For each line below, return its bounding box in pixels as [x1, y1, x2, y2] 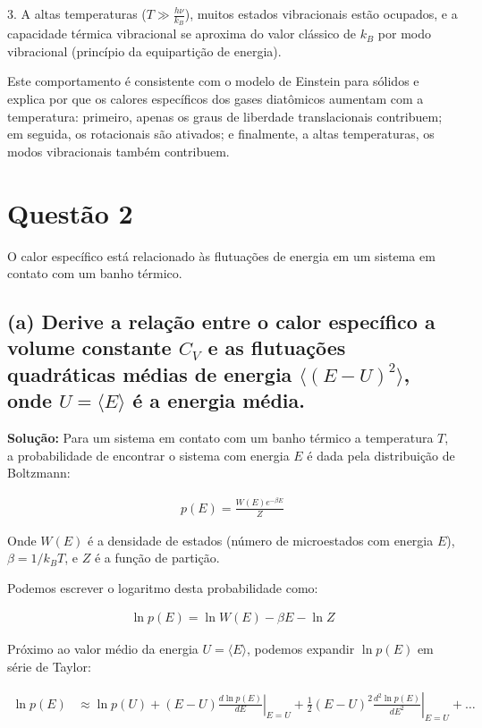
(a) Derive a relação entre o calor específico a [7, 308, 435, 335]
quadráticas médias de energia [7, 360, 292, 387]
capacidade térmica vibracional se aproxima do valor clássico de [7, 24, 357, 43]
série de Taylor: [7, 657, 91, 676]
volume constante [7, 334, 172, 361]
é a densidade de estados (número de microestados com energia [88, 530, 434, 549]
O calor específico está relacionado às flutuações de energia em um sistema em [7, 246, 435, 265]
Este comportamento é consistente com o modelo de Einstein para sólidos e [7, 72, 419, 90]
